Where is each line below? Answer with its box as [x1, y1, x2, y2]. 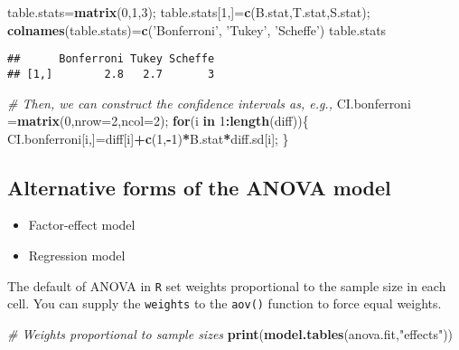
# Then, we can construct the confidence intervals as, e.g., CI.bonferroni [7, 93, 411, 112]
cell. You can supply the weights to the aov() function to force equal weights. [7, 294, 442, 313]
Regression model [28, 246, 126, 265]
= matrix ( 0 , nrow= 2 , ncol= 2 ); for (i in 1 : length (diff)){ [7, 111, 309, 130]
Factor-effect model [28, 215, 136, 234]
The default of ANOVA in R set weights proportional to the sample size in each [7, 276, 446, 295]
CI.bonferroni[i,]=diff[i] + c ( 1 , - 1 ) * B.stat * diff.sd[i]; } [7, 128, 289, 147]
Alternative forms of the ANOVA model [7, 173, 391, 201]
